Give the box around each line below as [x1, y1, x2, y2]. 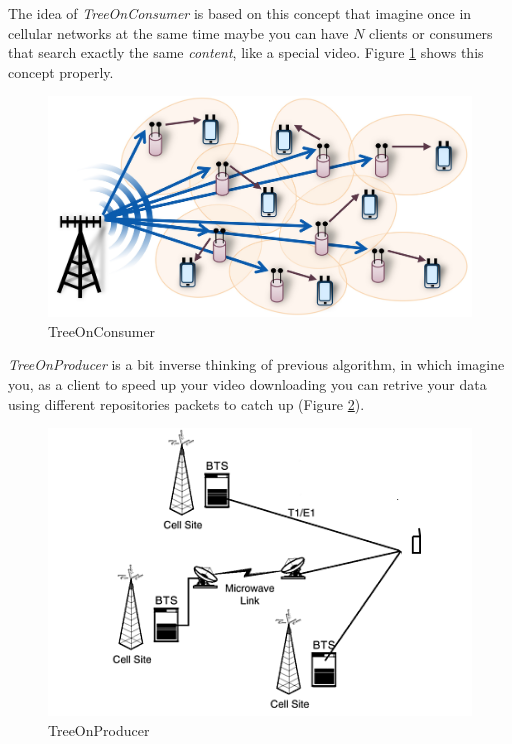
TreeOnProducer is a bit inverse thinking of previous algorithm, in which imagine [8, 354, 505, 375]
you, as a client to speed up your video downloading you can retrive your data [8, 374, 487, 395]
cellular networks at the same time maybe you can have [8, 22, 349, 43]
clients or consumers [369, 22, 493, 43]
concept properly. [8, 61, 114, 82]
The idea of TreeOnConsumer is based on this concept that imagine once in [8, 3, 472, 23]
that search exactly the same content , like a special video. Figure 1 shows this [8, 42, 484, 63]
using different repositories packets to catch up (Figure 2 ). [8, 393, 365, 414]
